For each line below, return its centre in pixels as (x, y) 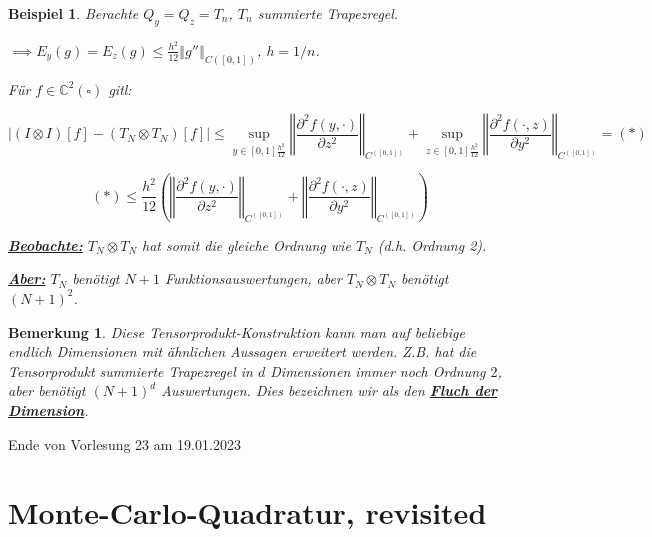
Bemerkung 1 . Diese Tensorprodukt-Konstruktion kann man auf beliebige (236, 331)
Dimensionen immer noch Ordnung (378, 370)
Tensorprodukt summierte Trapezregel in (130, 370)
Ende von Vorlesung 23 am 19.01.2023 (124, 443)
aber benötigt (47, 390)
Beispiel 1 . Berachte (73, 13)
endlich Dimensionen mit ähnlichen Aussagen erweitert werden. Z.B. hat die (242, 351)
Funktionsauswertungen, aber (253, 278)
